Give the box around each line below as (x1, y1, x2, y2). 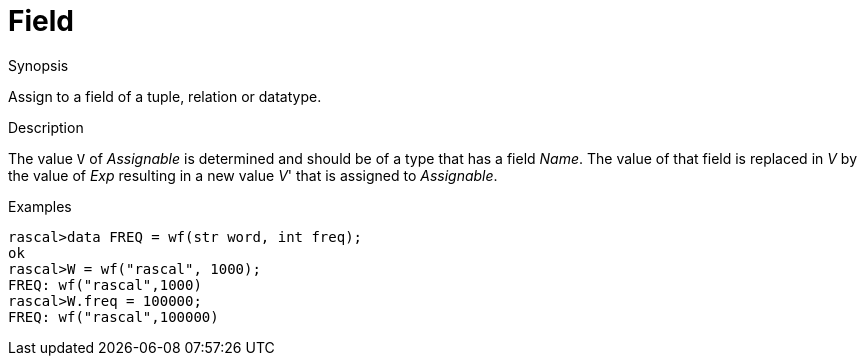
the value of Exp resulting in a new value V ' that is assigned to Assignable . (8, 166, 498, 184)
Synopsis (8, 56, 69, 74)
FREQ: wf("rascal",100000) (8, 308, 219, 325)
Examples (8, 197, 72, 215)
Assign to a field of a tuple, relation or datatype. (8, 87, 322, 105)
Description (8, 118, 84, 136)
